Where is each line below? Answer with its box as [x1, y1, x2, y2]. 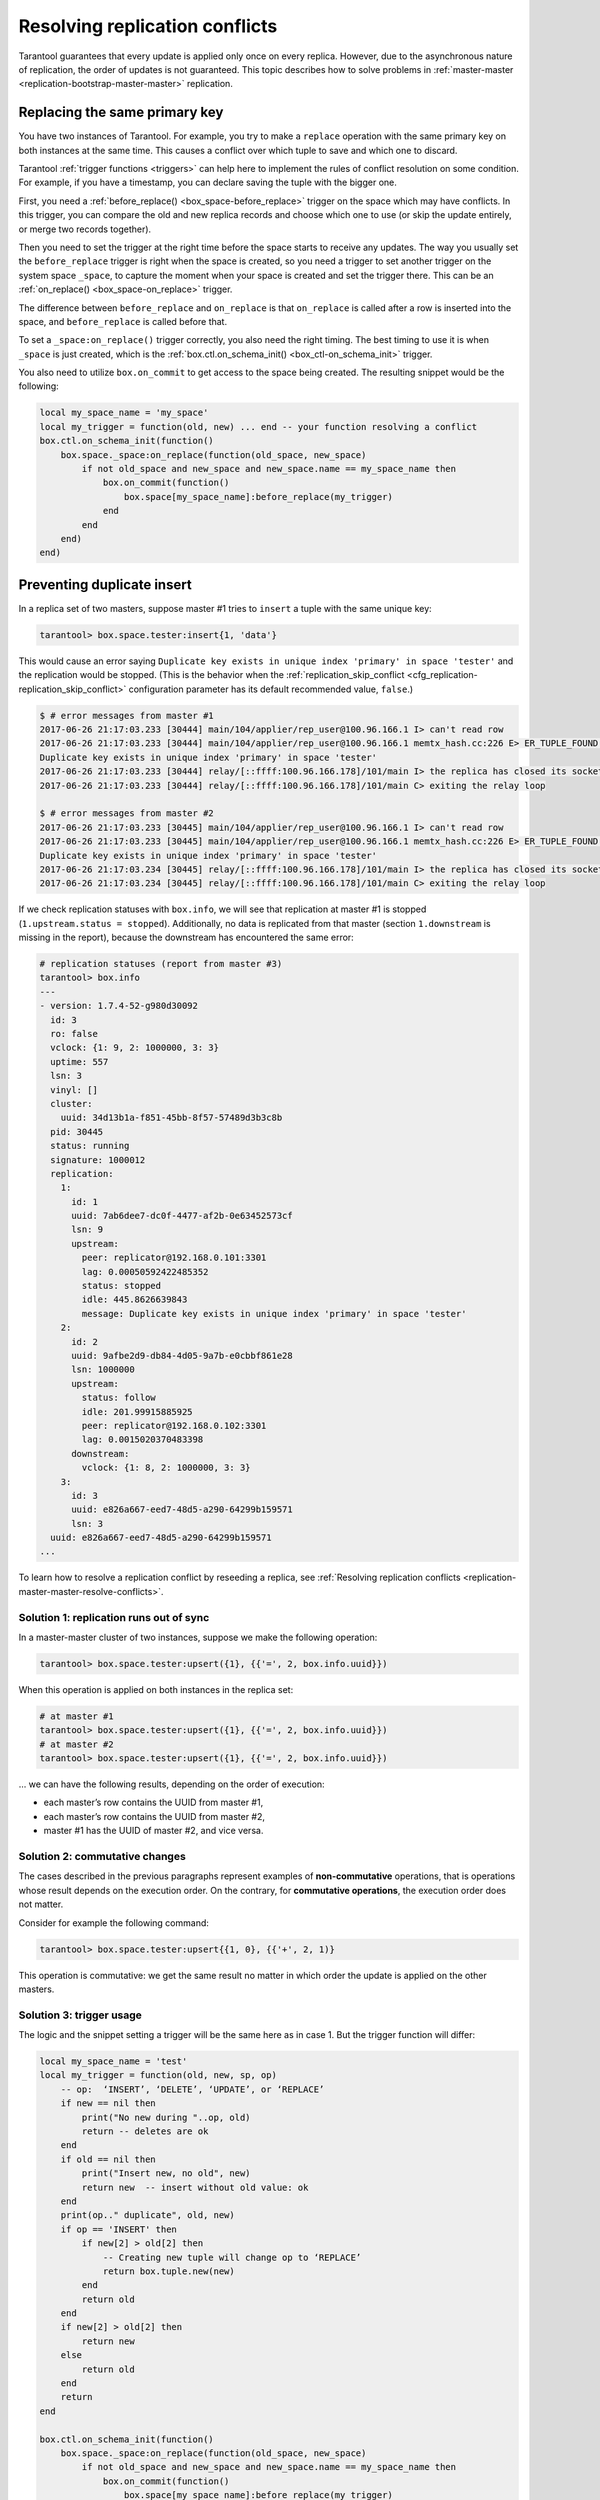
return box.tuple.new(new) [102, 2265, 235, 2277]
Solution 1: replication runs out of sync [18, 1610, 210, 1624]
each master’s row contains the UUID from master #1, [43, 1796, 264, 1809]
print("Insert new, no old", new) [81, 2168, 251, 2179]
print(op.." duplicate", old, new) [60, 2210, 235, 2221]
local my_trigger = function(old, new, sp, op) [39, 2070, 277, 2081]
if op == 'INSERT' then [60, 2223, 177, 2235]
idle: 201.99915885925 [81, 1406, 194, 1417]
